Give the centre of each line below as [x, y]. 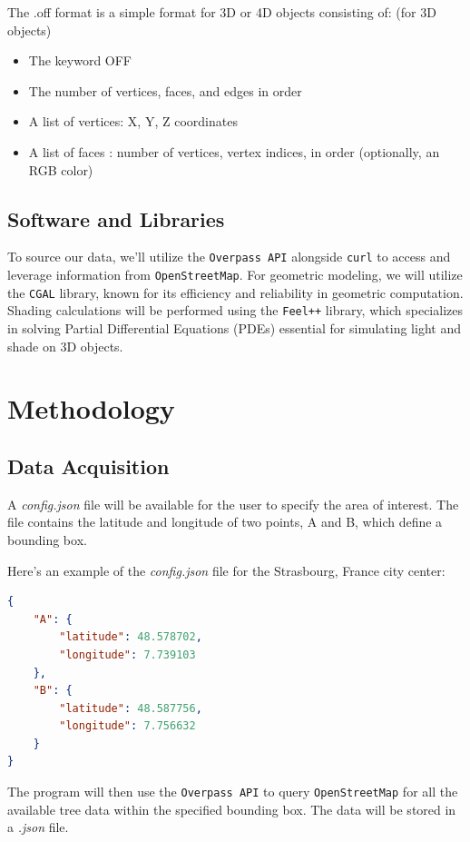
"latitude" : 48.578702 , [131, 637]
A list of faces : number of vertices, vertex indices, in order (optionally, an [234, 151]
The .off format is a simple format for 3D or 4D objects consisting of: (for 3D [222, 12]
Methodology [91, 408]
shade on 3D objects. [65, 346]
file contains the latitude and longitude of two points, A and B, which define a [225, 522]
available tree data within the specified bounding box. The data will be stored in [232, 809]
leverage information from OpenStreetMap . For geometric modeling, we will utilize [235, 275]
